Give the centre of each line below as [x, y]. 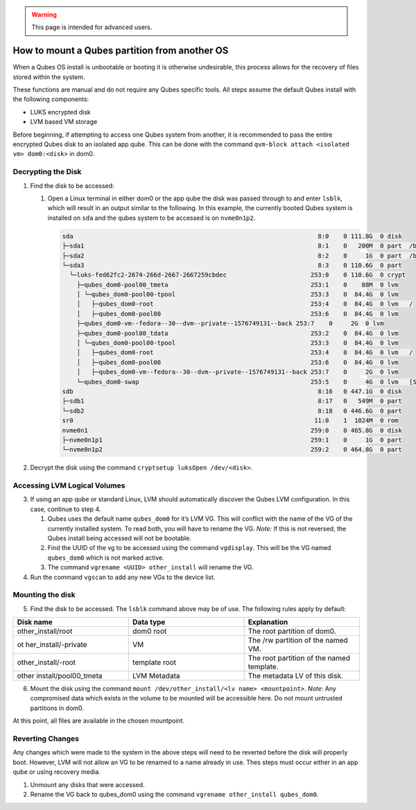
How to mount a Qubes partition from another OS [121, 51]
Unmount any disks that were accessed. [87, 784]
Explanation [268, 622]
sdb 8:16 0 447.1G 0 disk [232, 391]
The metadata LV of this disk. [295, 676]
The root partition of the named [299, 658]
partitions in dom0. [57, 708]
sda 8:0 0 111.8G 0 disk [232, 236]
